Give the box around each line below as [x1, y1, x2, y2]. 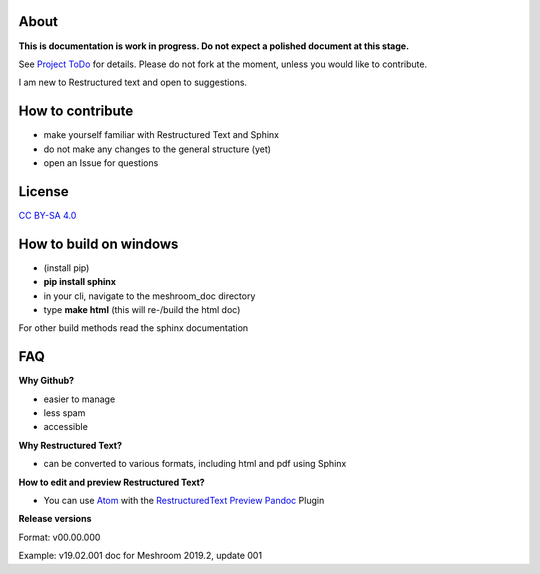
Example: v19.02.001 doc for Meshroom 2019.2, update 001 [18, 550, 263, 562]
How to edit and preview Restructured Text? [18, 476, 205, 488]
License [18, 183, 69, 200]
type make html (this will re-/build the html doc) [43, 303, 241, 315]
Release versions [18, 513, 92, 525]
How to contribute [18, 103, 134, 120]
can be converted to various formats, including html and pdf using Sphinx [43, 458, 347, 470]
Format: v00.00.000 [18, 531, 101, 543]
